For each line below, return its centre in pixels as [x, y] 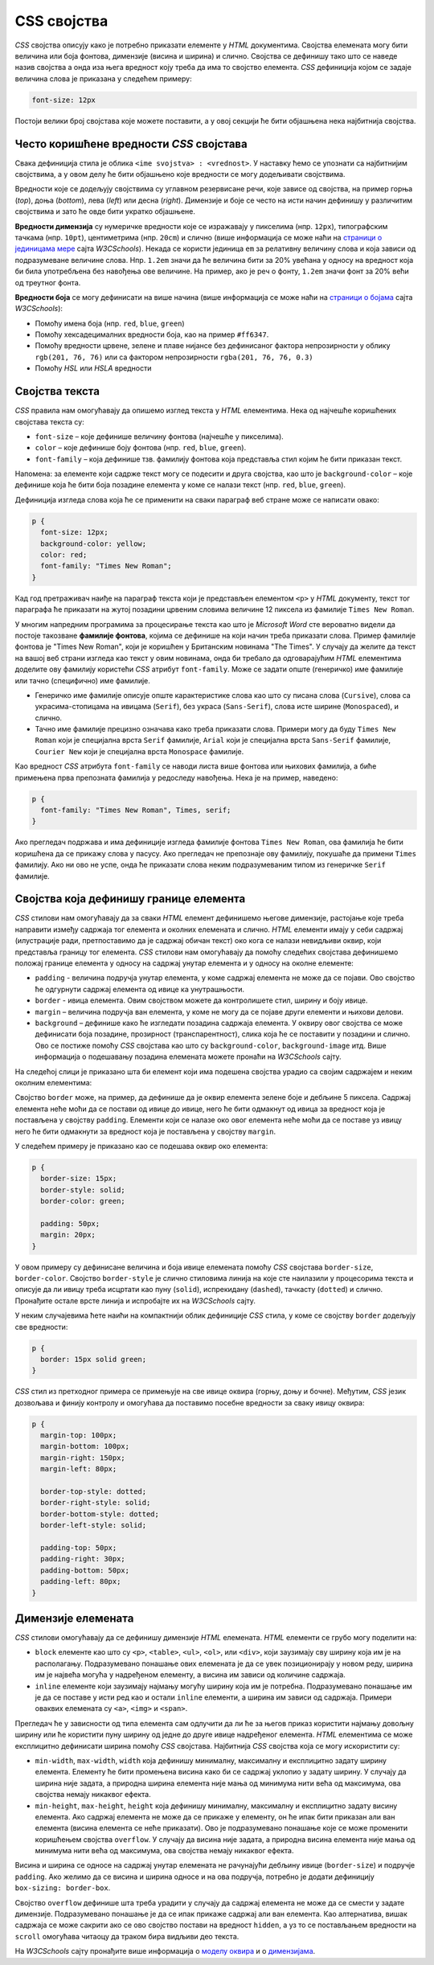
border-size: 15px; [79, 1179]
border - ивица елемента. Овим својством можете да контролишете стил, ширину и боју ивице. [201, 1000]
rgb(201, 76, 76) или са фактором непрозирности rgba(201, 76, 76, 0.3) [174, 357]
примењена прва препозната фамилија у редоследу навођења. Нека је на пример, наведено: [176, 777]
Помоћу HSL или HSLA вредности [93, 368]
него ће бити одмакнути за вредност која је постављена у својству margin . [145, 1131]
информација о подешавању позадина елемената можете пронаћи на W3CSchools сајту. [188, 1056]
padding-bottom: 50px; [85, 1570]
